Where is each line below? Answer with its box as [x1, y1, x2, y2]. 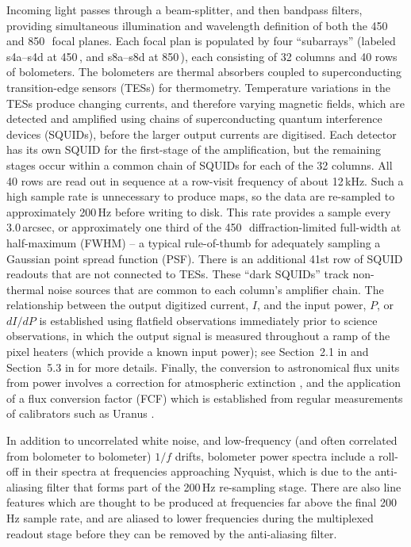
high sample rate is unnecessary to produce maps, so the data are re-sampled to [6, 188, 395, 205]
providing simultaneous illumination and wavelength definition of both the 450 [6, 17, 388, 33]
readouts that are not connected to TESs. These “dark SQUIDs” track [6, 266, 349, 282]
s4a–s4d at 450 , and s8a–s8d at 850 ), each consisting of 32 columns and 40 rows [6, 48, 398, 64]
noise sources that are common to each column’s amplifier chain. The [48, 281, 384, 297]
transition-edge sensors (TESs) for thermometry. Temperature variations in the [6, 78, 390, 95]
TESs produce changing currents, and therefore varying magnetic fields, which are [6, 94, 405, 111]
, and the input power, [256, 296, 367, 313]
